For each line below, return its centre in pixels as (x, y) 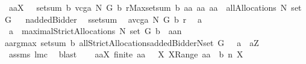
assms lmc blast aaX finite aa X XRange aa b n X (126, 54)
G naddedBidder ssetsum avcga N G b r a (103, 19)
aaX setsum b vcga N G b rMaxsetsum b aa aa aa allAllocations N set (155, 7)
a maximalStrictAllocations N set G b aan (95, 31)
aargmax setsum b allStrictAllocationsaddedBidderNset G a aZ (132, 42)
